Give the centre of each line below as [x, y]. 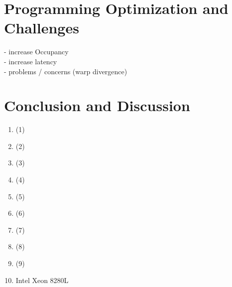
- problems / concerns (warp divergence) [66, 71]
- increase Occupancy [36, 52]
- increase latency [31, 61]
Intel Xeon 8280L [42, 280]
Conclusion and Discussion [97, 105]
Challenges [42, 28]
